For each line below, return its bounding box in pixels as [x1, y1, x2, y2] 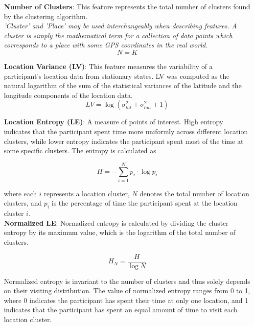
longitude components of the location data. [4, 90, 133, 100]
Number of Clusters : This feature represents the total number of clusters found [4, 1, 251, 11]
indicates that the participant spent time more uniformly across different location [4, 126, 248, 136]
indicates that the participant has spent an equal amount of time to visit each [4, 304, 238, 315]
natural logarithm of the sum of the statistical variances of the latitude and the [4, 80, 242, 91]
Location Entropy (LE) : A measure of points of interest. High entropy [4, 116, 223, 127]
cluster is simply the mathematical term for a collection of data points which [4, 30, 232, 40]
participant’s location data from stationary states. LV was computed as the [4, 70, 230, 81]
